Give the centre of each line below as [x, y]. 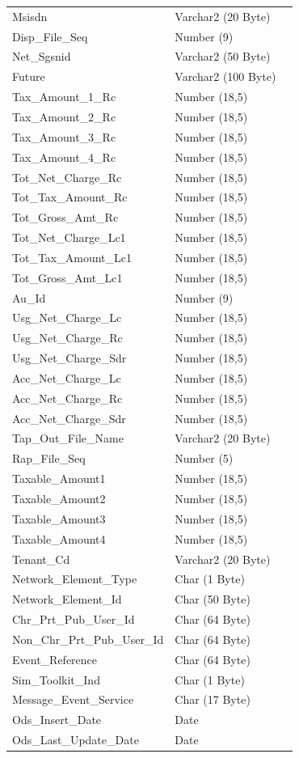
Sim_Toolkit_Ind [56, 679]
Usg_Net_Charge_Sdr [69, 358]
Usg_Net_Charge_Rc [67, 338]
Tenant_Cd [41, 559]
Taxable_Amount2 [59, 498]
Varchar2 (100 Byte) [225, 76]
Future [29, 76]
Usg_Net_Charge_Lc [67, 318]
